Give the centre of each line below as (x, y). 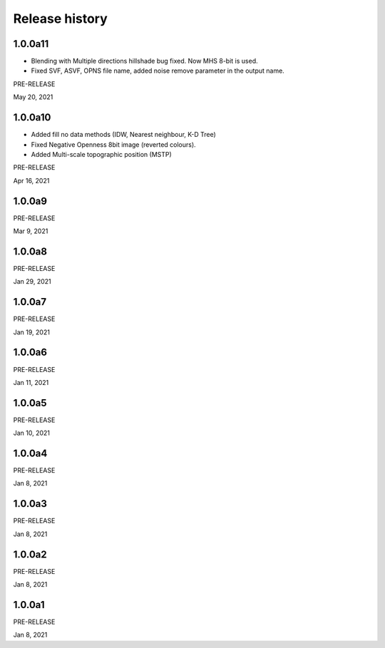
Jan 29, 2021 (32, 282)
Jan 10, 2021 (31, 433)
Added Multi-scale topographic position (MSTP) (102, 154)
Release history (61, 19)
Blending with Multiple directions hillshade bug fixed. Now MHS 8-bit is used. (144, 61)
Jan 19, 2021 (31, 332)
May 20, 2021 (33, 97)
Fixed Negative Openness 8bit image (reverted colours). (113, 144)
